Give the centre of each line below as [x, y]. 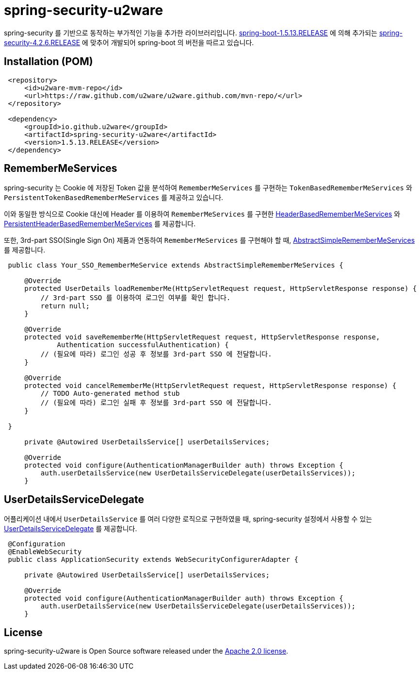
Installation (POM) [48, 62]
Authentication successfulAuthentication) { [143, 345]
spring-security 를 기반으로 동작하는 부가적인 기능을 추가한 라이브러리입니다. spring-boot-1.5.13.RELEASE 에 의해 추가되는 [191, 33]
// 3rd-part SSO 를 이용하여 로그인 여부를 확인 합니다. [136, 298]
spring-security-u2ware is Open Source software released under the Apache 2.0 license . [146, 651]
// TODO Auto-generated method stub [110, 394]
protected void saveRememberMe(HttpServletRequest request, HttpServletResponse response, [202, 337]
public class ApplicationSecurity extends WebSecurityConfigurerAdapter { [153, 560]
